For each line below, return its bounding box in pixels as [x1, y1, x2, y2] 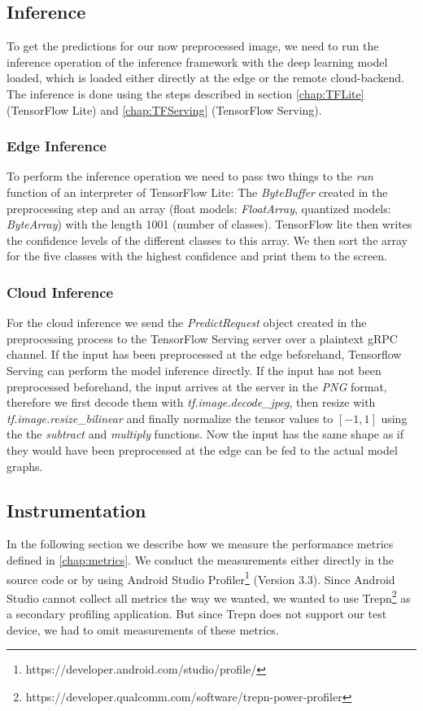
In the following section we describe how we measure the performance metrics [7, 535, 394, 552]
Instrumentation [7, 497, 146, 522]
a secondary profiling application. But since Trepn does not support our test [7, 605, 387, 622]
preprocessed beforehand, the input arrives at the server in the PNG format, [7, 377, 387, 395]
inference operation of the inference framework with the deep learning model [7, 53, 388, 70]
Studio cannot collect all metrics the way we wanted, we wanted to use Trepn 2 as [7, 587, 411, 606]
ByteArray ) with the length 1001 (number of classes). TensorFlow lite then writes [7, 216, 412, 233]
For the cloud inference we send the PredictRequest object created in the [7, 314, 367, 331]
